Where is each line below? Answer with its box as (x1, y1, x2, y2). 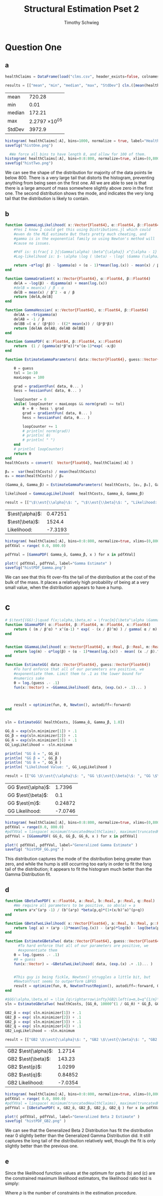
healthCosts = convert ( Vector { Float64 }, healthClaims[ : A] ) (5, 460, 133, 465)
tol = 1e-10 (14, 370, 38, 375)
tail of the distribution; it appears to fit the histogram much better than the (5, 866, 152, 872)
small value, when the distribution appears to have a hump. (5, 584, 123, 591)
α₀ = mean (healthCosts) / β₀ (5, 474, 64, 478)
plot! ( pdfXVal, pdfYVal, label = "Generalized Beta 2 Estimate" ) (5, 1114, 140, 1119)
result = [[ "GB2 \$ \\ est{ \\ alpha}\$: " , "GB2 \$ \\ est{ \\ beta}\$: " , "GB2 (5, 1037, 158, 1042)
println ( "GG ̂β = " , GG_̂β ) (5, 756, 62, 760)
